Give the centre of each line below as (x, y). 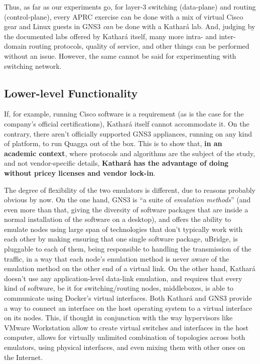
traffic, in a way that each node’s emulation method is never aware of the (117, 258)
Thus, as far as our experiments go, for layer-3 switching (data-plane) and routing (130, 7)
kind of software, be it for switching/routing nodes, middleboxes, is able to (119, 288)
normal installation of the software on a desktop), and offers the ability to (118, 219)
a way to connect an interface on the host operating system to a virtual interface (128, 308)
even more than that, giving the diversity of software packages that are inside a (126, 209)
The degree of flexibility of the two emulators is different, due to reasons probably (130, 190)
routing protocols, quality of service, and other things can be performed (139, 46)
